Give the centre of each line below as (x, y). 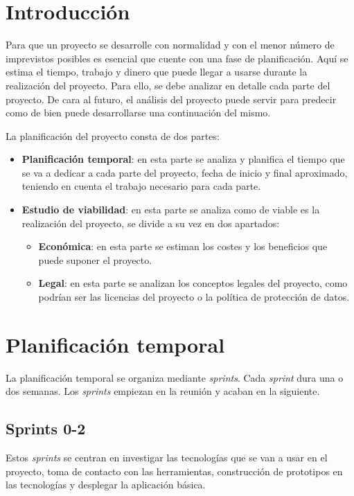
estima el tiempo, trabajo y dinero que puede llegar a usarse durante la (157, 72)
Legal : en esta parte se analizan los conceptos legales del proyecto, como (193, 283)
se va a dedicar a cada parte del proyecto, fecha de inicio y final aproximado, (185, 172)
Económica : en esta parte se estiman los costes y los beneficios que (183, 246)
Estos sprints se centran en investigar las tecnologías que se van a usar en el (167, 458)
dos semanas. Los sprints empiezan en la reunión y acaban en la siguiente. (163, 391)
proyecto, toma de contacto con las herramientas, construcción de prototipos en (174, 471)
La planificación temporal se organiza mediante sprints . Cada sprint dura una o (175, 377)
